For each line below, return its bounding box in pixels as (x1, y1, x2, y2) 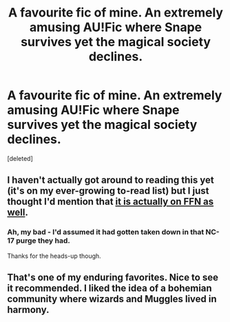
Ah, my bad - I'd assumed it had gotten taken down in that (7, 228, 205, 237)
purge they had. (16, 236, 71, 245)
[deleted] (7, 154, 33, 163)
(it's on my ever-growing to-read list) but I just (7, 185, 209, 197)
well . (7, 207, 29, 219)
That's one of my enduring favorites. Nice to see (7, 272, 219, 283)
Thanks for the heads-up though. (7, 252, 101, 260)
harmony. (7, 304, 50, 316)
